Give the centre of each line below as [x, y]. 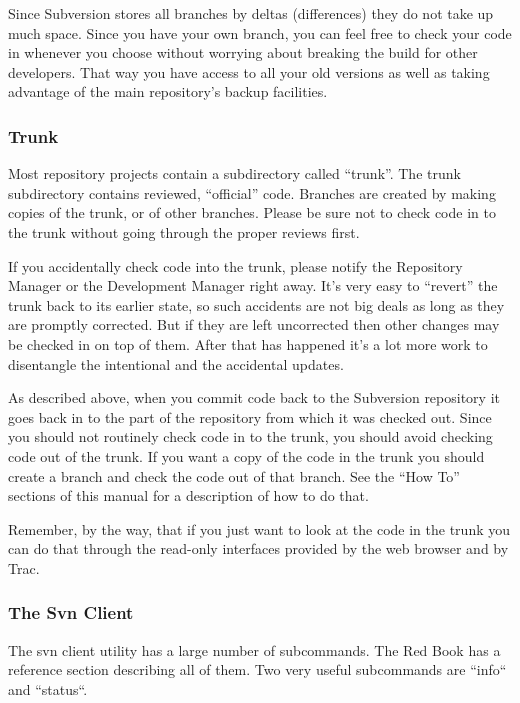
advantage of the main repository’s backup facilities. [168, 91]
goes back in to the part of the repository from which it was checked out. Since [250, 416]
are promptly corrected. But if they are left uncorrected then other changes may [254, 324]
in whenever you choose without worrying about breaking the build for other [243, 52]
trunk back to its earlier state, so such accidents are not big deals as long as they [256, 304]
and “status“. [48, 688]
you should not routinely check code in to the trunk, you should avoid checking [250, 436]
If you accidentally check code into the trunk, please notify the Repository [235, 265]
